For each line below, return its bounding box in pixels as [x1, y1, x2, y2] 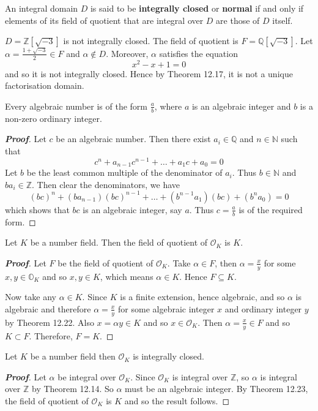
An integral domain [5, 2, 78, 14]
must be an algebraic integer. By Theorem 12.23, [125, 382, 308, 395]
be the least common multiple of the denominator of [26, 166, 223, 179]
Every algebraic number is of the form [5, 99, 147, 112]
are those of [216, 13, 260, 26]
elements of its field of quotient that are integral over [5, 13, 204, 26]
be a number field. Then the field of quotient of [30, 236, 208, 249]
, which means [100, 270, 153, 282]
